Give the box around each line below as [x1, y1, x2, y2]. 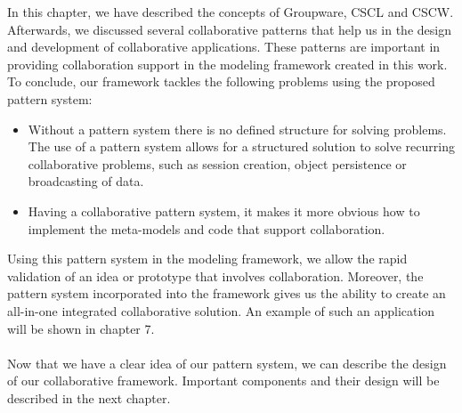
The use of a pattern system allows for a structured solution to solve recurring [28, 137, 455, 156]
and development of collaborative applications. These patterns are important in [7, 37, 441, 56]
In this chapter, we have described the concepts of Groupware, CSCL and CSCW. [7, 3, 454, 20]
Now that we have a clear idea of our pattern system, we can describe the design [7, 353, 447, 372]
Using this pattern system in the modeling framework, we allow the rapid [7, 249, 408, 268]
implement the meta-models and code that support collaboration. [28, 219, 385, 238]
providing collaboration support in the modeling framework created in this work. [7, 54, 448, 73]
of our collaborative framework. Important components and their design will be [7, 371, 440, 390]
